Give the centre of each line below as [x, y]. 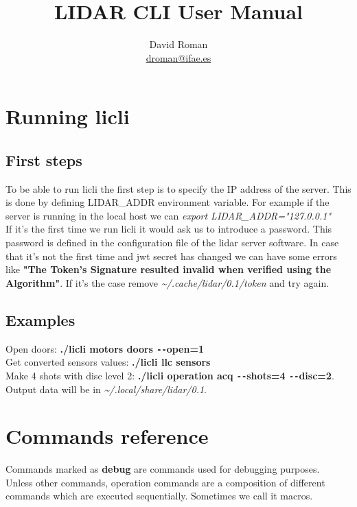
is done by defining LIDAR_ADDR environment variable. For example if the [168, 202]
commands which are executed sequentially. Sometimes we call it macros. [159, 496]
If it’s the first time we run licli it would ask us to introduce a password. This [169, 229]
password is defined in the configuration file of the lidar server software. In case [172, 243]
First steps [44, 160]
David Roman [178, 44]
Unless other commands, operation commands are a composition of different [165, 482]
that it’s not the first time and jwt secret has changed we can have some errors [171, 256]
